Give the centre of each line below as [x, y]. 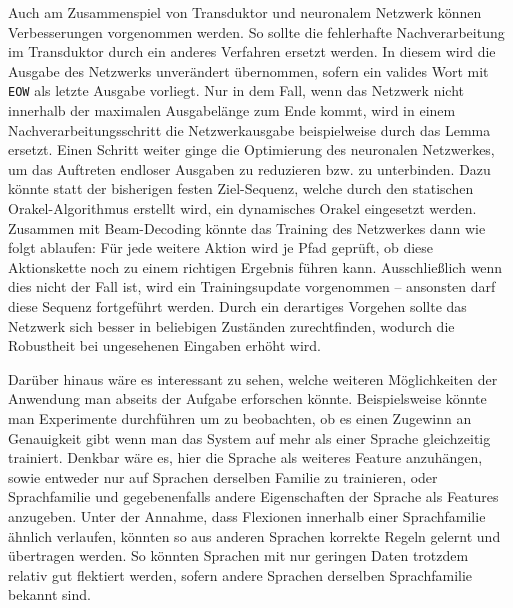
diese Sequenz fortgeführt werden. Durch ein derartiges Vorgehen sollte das [237, 305]
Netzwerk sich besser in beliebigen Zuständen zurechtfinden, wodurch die [231, 325]
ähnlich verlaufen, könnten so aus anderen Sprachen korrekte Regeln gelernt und [254, 535]
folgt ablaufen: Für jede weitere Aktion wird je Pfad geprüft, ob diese [221, 247]
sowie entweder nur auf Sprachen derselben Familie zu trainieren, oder [223, 476]
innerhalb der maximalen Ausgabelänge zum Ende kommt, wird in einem [232, 110]
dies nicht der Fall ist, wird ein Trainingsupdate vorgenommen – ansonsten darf [252, 286]
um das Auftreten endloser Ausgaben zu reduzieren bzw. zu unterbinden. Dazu [249, 168]
